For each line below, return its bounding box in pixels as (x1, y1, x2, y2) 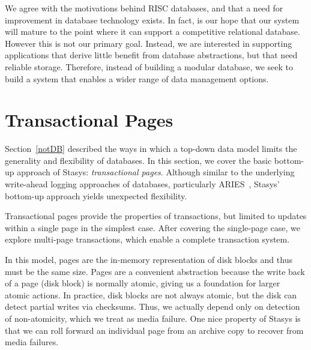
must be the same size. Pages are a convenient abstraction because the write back (5, 265, 306, 277)
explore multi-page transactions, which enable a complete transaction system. (5, 233, 290, 246)
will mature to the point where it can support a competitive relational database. (5, 25, 300, 38)
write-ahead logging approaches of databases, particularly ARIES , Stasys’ (5, 178, 280, 190)
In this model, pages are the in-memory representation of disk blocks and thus (5, 253, 292, 266)
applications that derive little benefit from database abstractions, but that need (5, 49, 298, 61)
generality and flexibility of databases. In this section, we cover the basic (5, 154, 272, 166)
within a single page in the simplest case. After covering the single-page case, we (5, 221, 301, 234)
